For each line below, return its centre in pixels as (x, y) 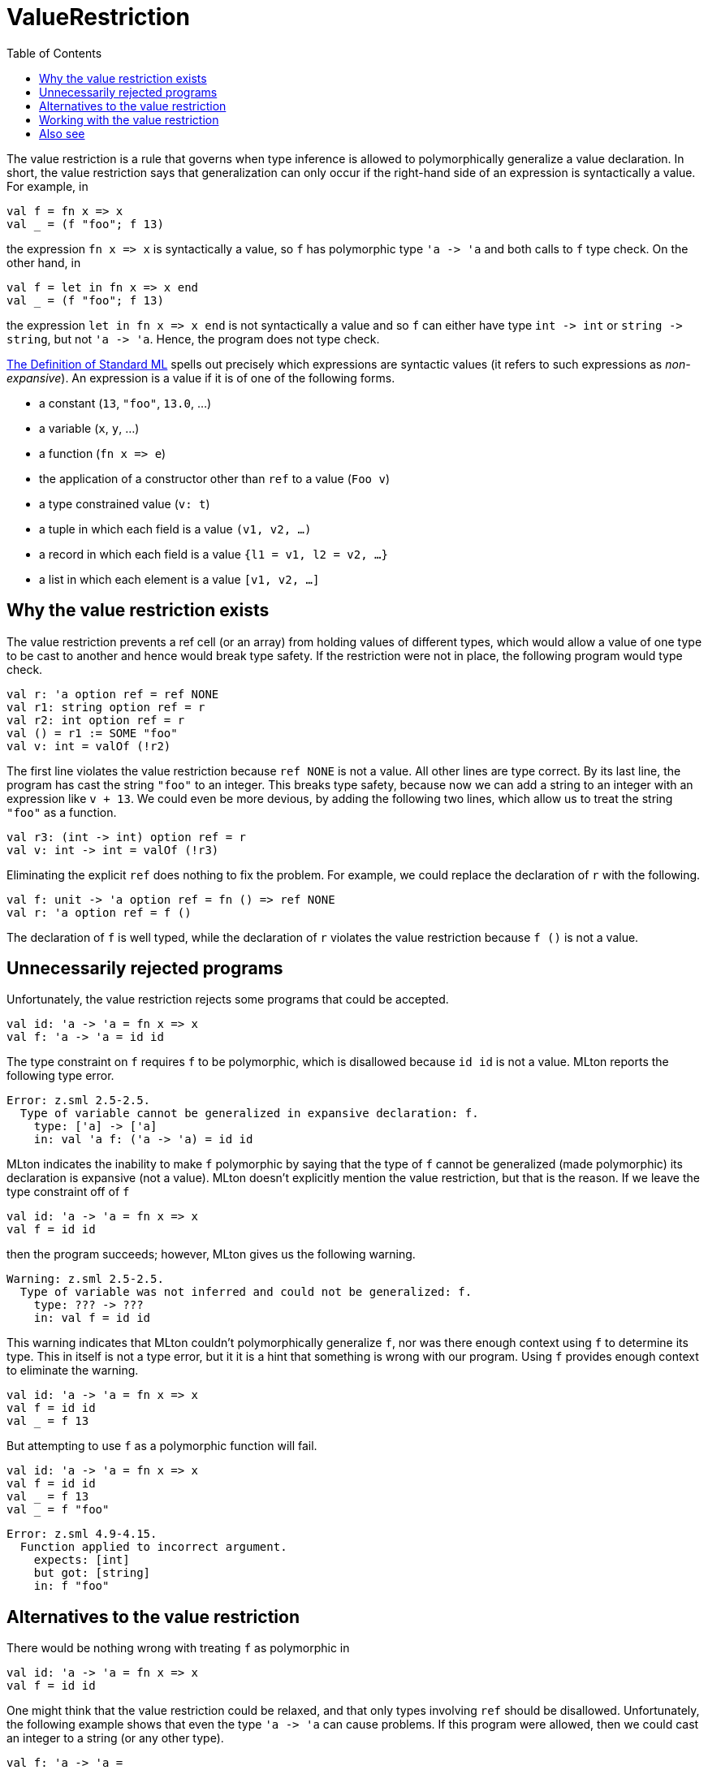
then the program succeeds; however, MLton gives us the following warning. (211, 1254)
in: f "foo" (71, 1586)
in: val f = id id (92, 1318)
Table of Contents (54, 53)
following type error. (60, 1076)
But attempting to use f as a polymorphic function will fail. (162, 1446)
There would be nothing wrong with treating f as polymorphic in (178, 1648)
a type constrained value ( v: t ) (125, 503)
